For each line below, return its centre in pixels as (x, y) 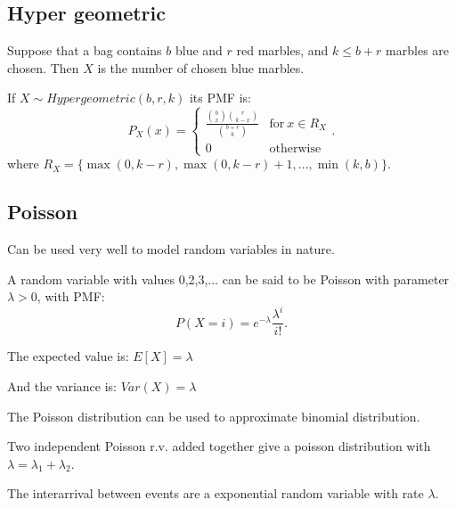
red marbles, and (282, 50)
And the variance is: (62, 385)
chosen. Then (43, 67)
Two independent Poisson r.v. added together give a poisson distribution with (219, 446)
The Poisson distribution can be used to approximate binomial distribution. (214, 416)
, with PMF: (71, 296)
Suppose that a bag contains (85, 50)
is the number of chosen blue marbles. (201, 67)
